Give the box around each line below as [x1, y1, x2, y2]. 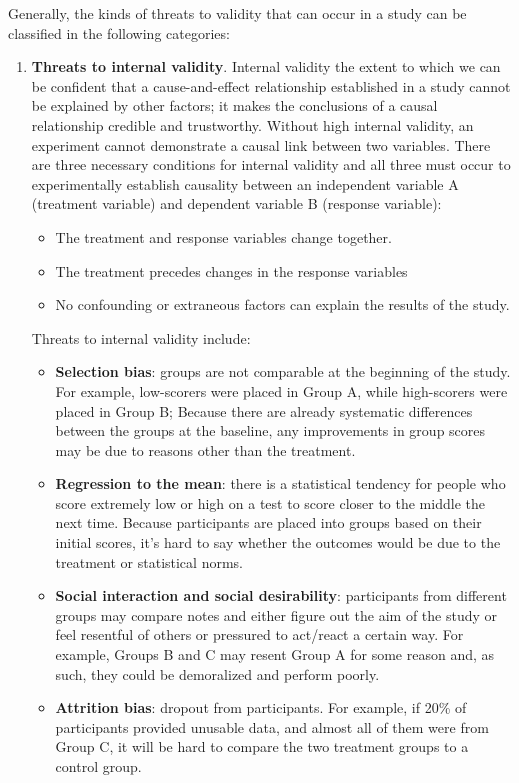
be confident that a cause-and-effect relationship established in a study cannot [31, 75, 511, 96]
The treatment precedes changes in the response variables [55, 260, 408, 281]
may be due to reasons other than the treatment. [55, 439, 356, 460]
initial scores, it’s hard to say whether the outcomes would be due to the [55, 532, 501, 553]
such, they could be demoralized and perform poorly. [55, 663, 380, 684]
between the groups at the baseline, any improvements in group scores [55, 420, 486, 441]
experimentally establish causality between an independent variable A [31, 173, 459, 194]
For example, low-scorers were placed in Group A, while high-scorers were [55, 380, 508, 401]
